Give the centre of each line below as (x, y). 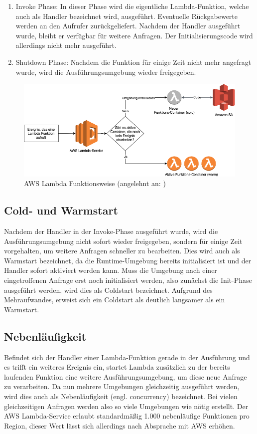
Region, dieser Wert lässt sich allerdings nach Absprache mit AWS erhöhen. (120, 425)
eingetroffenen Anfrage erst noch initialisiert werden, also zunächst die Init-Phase (128, 280)
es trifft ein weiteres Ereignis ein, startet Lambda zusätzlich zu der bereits (117, 367)
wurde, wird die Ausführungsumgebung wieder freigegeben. (106, 72)
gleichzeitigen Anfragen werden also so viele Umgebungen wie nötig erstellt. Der (126, 406)
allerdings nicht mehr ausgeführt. (66, 45)
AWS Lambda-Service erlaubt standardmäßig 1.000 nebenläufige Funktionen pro (127, 416)
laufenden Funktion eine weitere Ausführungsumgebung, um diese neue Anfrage (126, 376)
